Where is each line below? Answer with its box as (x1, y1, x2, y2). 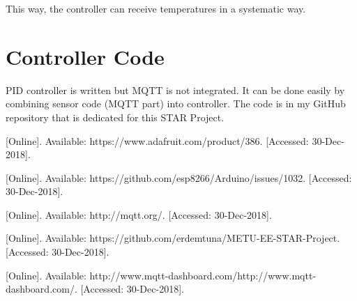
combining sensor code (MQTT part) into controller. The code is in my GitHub (6, 96, 346, 111)
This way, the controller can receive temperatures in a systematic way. (6, 1, 306, 15)
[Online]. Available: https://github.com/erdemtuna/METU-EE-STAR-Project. (6, 231, 340, 245)
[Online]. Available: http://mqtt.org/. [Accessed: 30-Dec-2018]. (6, 207, 272, 222)
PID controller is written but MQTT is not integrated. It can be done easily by (6, 82, 345, 97)
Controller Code (6, 42, 165, 70)
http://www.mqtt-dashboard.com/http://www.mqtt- (89, 268, 317, 282)
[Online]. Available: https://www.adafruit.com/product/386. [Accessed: (6, 133, 309, 148)
